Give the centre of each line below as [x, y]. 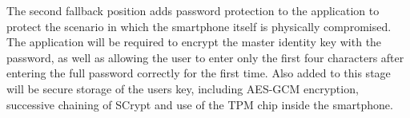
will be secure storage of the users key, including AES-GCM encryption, [183, 88]
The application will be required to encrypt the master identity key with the [194, 42]
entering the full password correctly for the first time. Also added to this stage [199, 73]
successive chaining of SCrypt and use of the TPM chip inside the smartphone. [200, 104]
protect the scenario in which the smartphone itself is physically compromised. [199, 26]
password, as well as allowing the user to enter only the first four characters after [205, 57]
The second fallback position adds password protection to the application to [193, 10]
